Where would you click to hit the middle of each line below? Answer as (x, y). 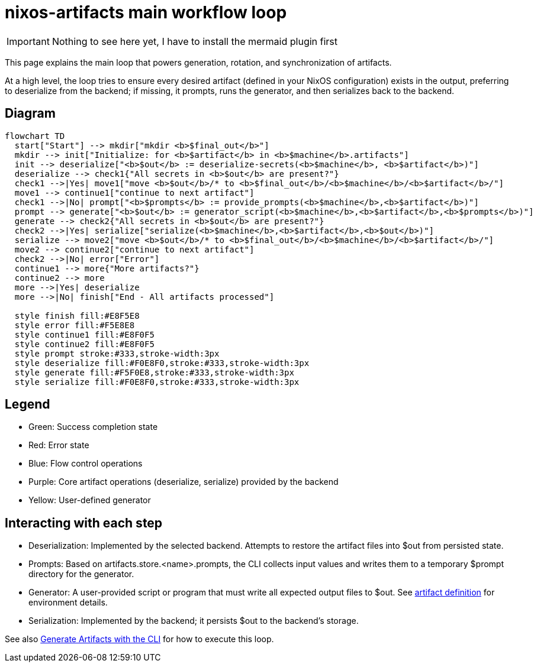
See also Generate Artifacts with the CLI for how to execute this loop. (139, 639)
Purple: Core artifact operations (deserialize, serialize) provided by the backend (184, 482)
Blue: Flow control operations (86, 464)
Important (28, 41)
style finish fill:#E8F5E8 (77, 315)
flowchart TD (35, 136)
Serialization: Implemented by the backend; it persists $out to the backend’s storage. (194, 621)
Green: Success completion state (93, 427)
